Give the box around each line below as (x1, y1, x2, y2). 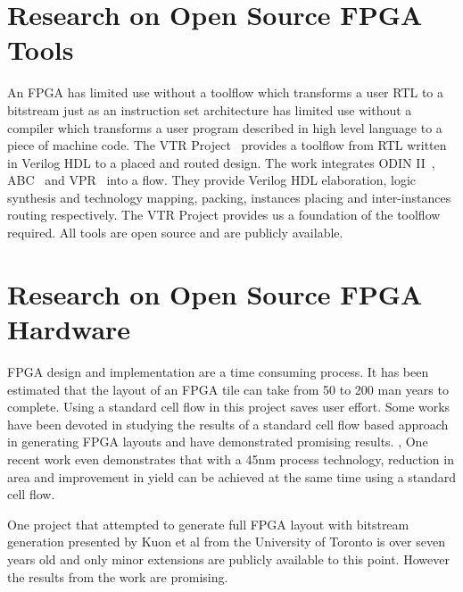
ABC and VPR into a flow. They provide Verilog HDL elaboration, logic (7, 171, 417, 189)
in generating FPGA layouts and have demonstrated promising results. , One (7, 432, 428, 451)
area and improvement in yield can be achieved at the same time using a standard (7, 467, 457, 486)
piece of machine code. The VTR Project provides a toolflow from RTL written (7, 136, 447, 154)
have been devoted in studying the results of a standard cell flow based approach (7, 414, 449, 433)
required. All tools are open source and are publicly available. (7, 223, 343, 242)
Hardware (7, 311, 131, 347)
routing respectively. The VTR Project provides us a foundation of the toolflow (7, 205, 441, 224)
